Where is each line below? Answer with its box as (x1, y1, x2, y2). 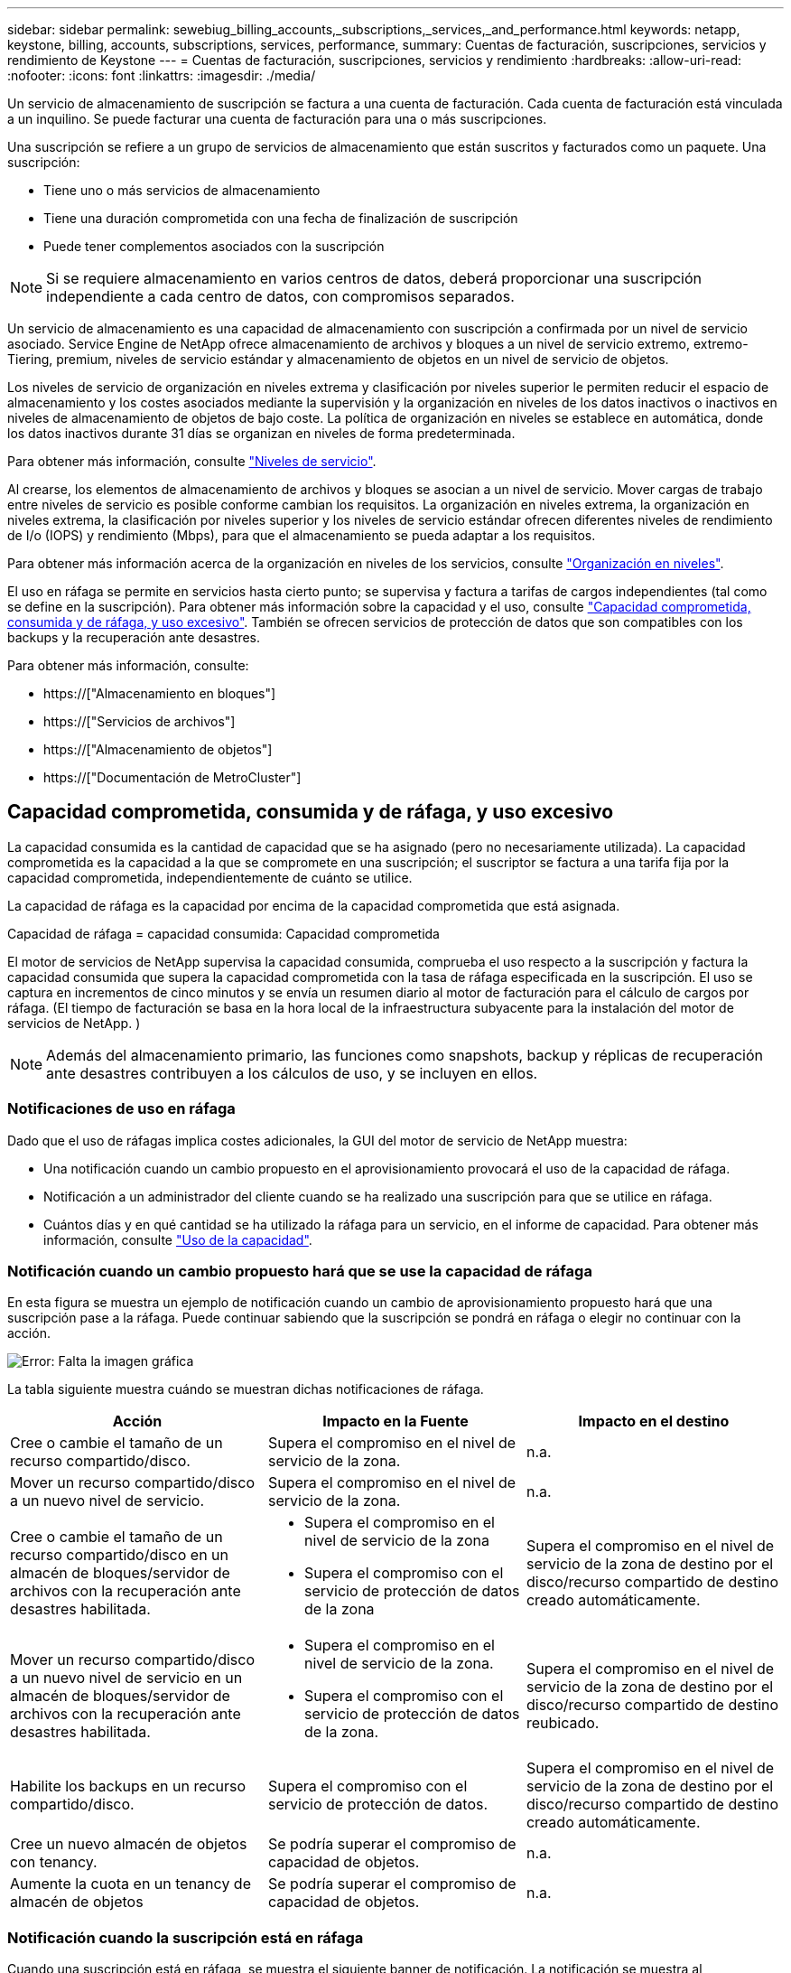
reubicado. (526, 1714, 600, 1733)
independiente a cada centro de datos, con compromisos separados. (46, 287, 515, 305)
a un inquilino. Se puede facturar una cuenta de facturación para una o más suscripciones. (7, 111, 547, 126)
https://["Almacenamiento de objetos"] (43, 742, 273, 757)
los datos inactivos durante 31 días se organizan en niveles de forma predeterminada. (7, 425, 516, 441)
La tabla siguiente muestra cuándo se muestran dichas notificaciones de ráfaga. (7, 1381, 484, 1398)
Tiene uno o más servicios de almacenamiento (43, 182, 321, 198)
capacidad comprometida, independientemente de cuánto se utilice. (7, 869, 413, 885)
